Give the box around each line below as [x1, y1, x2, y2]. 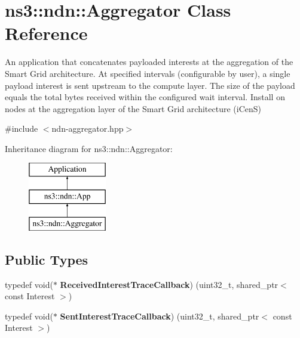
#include [5, 122, 38, 135]
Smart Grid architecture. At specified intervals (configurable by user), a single [5, 67, 290, 79]
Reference [5, 21, 88, 45]
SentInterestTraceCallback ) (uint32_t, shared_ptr [60, 309, 259, 322]
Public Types [5, 250, 88, 268]
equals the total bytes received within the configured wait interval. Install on [5, 91, 285, 103]
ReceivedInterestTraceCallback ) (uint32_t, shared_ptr [60, 278, 278, 290]
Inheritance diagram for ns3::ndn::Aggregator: [5, 142, 173, 154]
